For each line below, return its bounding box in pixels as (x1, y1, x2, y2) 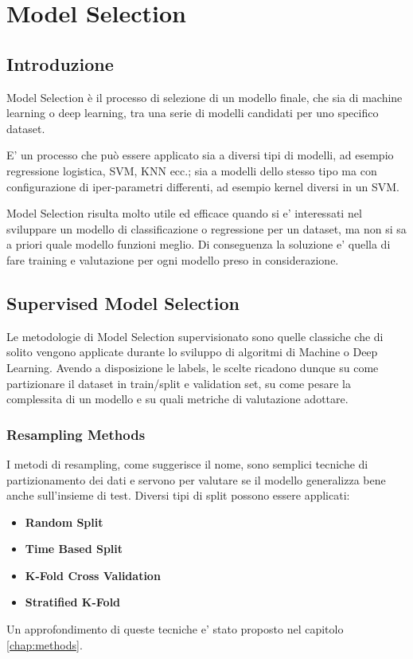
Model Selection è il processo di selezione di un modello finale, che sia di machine (6, 88, 403, 105)
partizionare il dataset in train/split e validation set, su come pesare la (6, 375, 351, 391)
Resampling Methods (6, 424, 146, 444)
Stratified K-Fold (25, 594, 121, 610)
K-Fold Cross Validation (25, 567, 161, 583)
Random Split (25, 513, 103, 530)
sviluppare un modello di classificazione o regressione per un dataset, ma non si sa (6, 220, 407, 237)
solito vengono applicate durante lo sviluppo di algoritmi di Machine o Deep (6, 343, 378, 360)
